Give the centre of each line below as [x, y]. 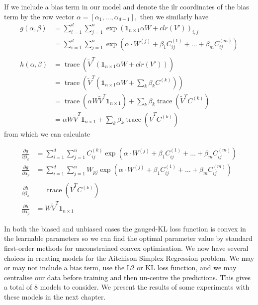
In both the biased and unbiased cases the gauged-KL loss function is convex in [125, 228]
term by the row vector [39, 16]
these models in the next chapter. [55, 297]
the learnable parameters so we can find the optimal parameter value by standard [128, 238]
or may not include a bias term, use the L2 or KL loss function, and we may [120, 267]
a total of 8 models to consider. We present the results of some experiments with [127, 287]
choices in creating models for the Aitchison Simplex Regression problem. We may [129, 258]
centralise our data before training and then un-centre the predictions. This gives [128, 277]
